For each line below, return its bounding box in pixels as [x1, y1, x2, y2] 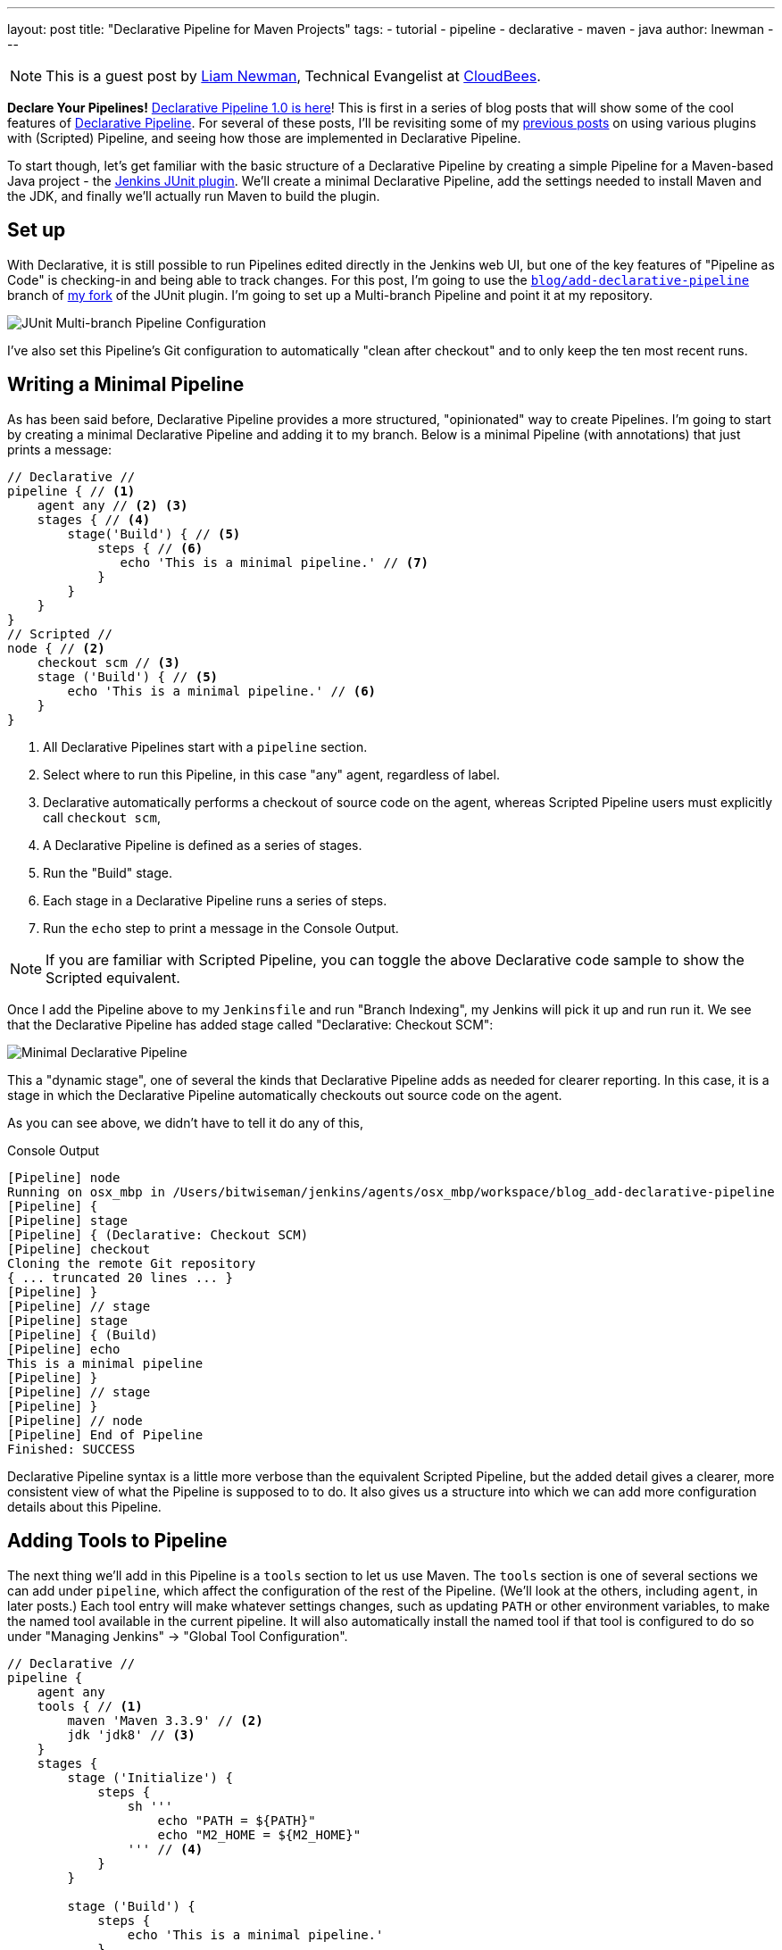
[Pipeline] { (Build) [7, 1327, 158, 1342]
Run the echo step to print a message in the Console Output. [43, 920, 399, 936]
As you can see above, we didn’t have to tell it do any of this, [7, 1114, 363, 1130]
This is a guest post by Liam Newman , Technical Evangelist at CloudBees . [46, 67, 541, 85]
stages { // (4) [37, 512, 151, 527]
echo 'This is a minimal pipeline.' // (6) [67, 683, 377, 698]
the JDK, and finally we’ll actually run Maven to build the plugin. [7, 188, 380, 204]
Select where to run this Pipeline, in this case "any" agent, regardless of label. [43, 766, 500, 782]
